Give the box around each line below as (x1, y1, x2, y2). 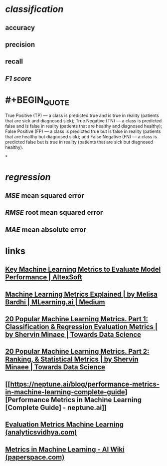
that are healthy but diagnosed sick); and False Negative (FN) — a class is (5, 134, 157, 140)
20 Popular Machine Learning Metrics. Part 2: (5, 347, 150, 356)
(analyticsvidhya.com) (5, 428, 77, 437)
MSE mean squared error (5, 191, 84, 200)
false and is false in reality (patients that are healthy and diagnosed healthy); (5, 123, 163, 129)
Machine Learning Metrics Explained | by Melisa (5, 290, 158, 298)
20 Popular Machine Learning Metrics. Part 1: (5, 315, 149, 323)
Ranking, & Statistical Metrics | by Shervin (5, 355, 139, 364)
